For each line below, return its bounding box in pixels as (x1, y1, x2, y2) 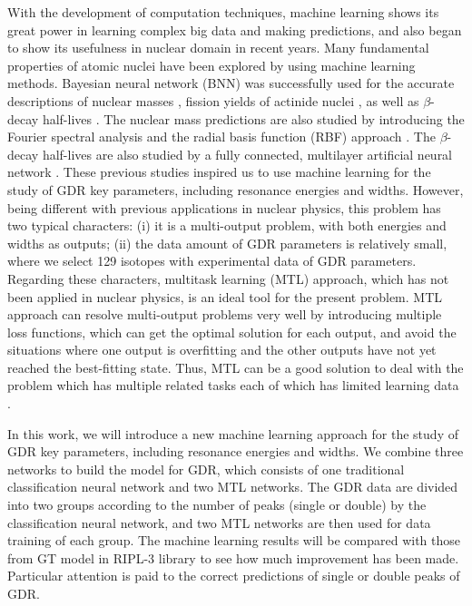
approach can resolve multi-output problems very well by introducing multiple (7, 305, 442, 324)
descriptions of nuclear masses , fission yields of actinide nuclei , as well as (7, 91, 419, 110)
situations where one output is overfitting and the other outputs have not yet (7, 340, 437, 359)
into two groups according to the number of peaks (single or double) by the (7, 495, 427, 514)
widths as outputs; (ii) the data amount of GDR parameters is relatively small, (7, 233, 447, 252)
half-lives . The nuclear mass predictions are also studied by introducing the (42, 109, 465, 128)
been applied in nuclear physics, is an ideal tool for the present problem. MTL (7, 287, 443, 306)
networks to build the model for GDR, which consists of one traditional (7, 459, 405, 478)
